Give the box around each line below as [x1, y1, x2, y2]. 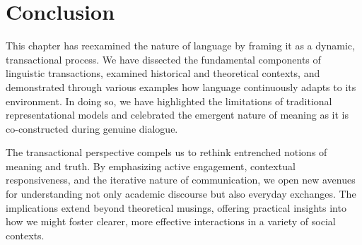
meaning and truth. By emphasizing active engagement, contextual [6, 158, 296, 173]
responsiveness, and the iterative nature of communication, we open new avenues [6, 172, 356, 187]
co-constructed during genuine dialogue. [6, 121, 178, 136]
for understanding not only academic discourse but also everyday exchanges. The [6, 186, 356, 201]
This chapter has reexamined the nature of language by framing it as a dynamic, [6, 38, 355, 53]
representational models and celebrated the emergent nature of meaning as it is [6, 107, 349, 122]
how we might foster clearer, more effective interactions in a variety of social [6, 214, 336, 229]
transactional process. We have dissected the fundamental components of [6, 52, 321, 66]
